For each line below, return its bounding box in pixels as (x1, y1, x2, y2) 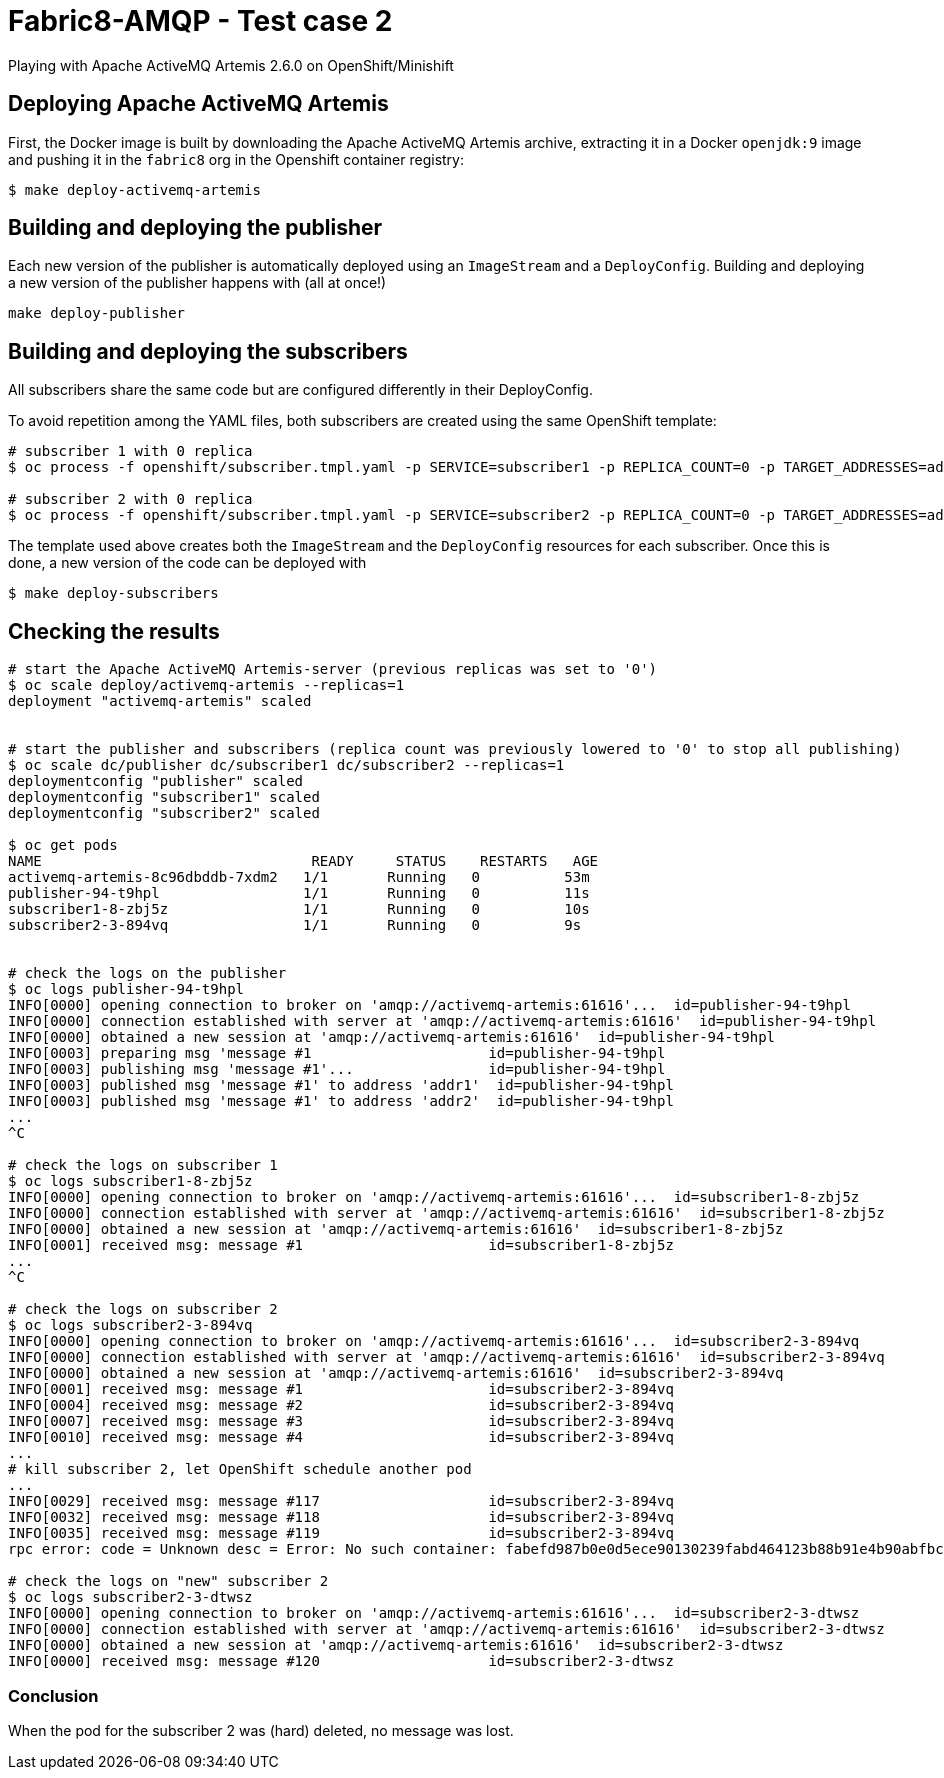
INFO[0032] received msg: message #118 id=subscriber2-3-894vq (8, 1509, 674, 1526)
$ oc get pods (8, 837, 118, 854)
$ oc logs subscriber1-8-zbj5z (8, 1173, 253, 1190)
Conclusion (8, 1685, 99, 1706)
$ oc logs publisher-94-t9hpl (8, 981, 245, 998)
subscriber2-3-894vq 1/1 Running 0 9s (8, 917, 582, 934)
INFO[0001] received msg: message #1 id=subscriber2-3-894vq (8, 1381, 674, 1398)
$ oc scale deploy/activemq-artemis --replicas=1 (8, 677, 405, 694)
